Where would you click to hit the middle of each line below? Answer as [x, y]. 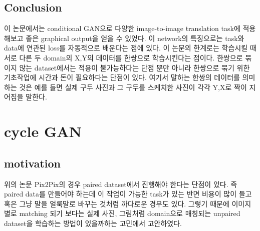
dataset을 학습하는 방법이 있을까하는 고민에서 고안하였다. [93, 223]
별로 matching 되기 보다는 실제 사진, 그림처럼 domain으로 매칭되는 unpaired [122, 213]
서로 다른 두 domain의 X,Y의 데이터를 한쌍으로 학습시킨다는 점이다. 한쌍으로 [123, 57]
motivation [33, 163]
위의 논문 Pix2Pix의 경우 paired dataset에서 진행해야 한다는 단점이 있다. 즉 [121, 184]
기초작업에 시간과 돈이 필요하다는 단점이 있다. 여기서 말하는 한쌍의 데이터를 [122, 77]
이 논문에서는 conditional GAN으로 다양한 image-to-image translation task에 [122, 28]
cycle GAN [43, 131]
